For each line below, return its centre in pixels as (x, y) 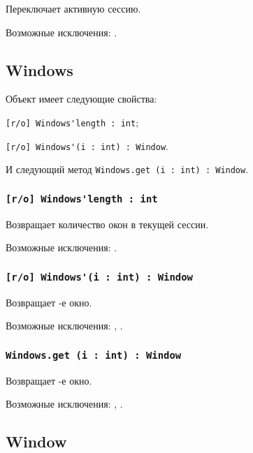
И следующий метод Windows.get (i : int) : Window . (127, 169)
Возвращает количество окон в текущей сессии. (107, 224)
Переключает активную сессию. (73, 8)
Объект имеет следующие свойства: (81, 99)
